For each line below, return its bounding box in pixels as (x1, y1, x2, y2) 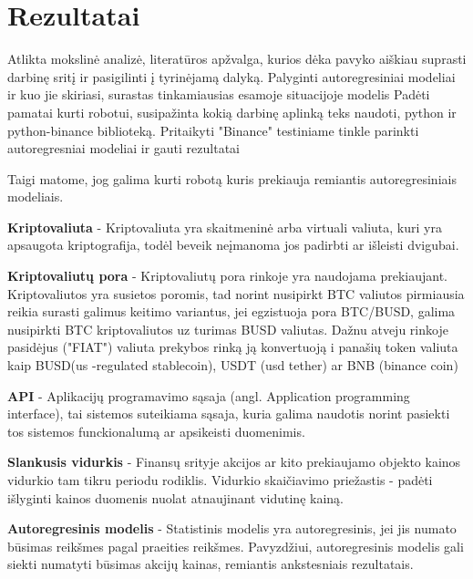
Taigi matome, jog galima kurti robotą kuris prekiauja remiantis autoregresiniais (7, 169, 457, 188)
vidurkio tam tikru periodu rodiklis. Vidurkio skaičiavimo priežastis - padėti (7, 470, 433, 489)
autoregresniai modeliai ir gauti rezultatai (7, 139, 240, 158)
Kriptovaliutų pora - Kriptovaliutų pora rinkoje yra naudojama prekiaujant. (7, 266, 447, 285)
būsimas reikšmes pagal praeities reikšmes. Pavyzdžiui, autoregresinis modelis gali (7, 536, 464, 555)
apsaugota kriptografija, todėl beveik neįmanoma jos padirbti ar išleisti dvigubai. (7, 235, 459, 254)
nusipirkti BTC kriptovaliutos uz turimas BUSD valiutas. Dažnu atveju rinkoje (7, 319, 448, 338)
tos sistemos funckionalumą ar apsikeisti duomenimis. (7, 421, 305, 440)
